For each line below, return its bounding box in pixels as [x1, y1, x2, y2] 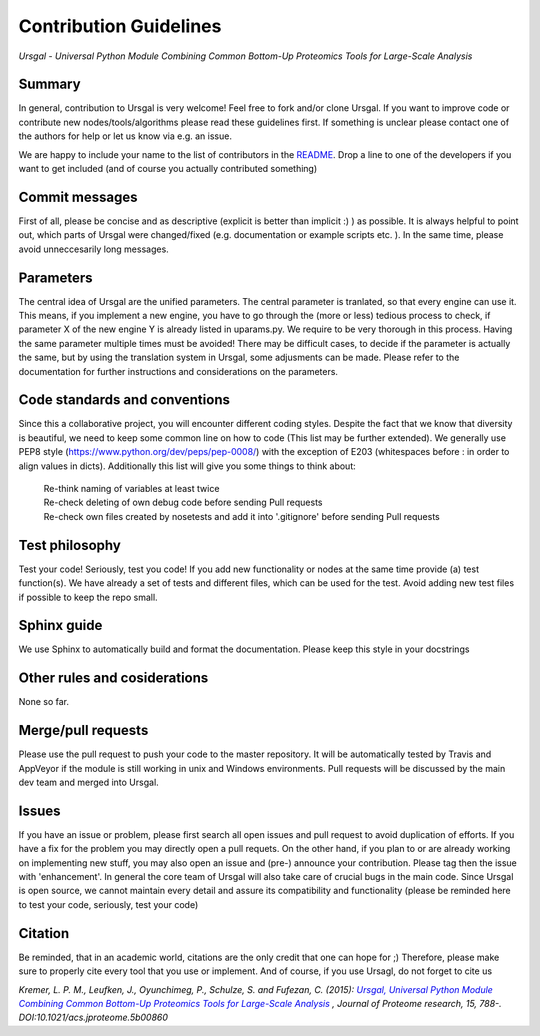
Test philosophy [18, 536, 122, 554]
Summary [18, 76, 81, 93]
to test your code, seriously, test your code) [18, 898, 199, 910]
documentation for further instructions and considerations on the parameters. [18, 365, 339, 377]
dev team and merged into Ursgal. [18, 776, 159, 788]
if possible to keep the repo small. [18, 591, 159, 603]
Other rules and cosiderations [18, 670, 209, 687]
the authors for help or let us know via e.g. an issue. [18, 130, 232, 142]
